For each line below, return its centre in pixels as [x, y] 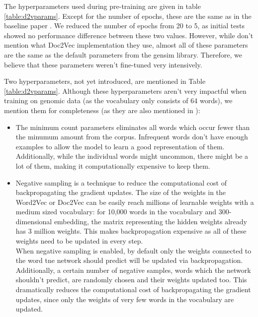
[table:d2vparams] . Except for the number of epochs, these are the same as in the [128, 16]
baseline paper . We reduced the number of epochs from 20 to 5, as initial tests [124, 26]
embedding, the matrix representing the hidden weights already [150, 221]
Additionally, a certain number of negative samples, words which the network [133, 270]
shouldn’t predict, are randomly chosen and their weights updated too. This [131, 280]
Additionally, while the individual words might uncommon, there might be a [132, 156]
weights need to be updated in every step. [79, 241]
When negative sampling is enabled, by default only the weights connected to [133, 250]
